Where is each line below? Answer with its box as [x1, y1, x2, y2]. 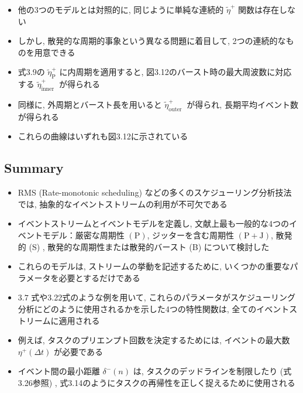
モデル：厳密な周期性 [42, 228, 125, 241]
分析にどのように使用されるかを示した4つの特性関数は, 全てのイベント [18, 302, 290, 315]
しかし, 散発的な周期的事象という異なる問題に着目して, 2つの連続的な [18, 35, 286, 47]
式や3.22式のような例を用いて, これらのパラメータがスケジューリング [31, 291, 295, 303]
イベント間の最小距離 [18, 365, 100, 377]
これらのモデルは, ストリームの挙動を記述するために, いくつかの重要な [18, 260, 290, 272]
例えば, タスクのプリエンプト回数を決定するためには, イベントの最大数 [18, 334, 290, 346]
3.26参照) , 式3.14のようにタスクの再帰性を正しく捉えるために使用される [18, 376, 295, 388]
